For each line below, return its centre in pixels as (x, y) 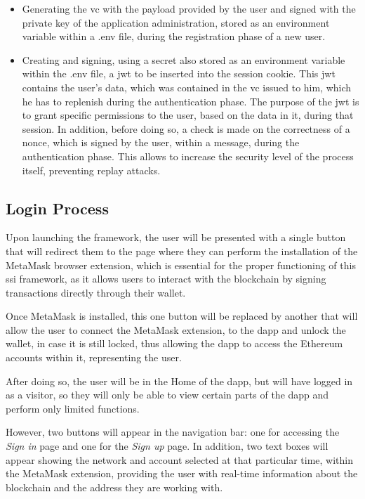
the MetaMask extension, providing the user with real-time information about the (182, 473)
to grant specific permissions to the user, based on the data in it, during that (188, 115)
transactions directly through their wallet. (96, 292)
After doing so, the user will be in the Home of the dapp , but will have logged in (179, 381)
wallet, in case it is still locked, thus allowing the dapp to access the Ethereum (174, 343)
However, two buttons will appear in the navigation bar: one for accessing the (173, 432)
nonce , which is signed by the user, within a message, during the (161, 142)
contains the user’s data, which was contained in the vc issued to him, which (187, 87)
